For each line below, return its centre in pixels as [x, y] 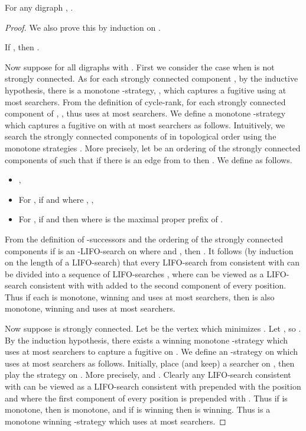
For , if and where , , [56, 199]
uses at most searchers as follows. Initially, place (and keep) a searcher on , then [150, 363]
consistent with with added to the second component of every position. [158, 285]
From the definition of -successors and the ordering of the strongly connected [144, 239]
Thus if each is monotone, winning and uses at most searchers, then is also [140, 296]
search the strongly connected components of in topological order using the [141, 136]
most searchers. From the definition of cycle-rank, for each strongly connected [145, 101]
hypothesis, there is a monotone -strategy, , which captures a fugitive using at [146, 90]
